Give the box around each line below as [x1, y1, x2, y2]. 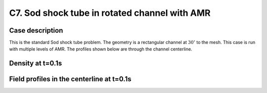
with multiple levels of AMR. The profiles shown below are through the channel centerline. [9, 46, 192, 52]
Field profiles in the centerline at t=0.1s [9, 75, 132, 84]
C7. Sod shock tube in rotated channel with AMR [9, 7, 211, 18]
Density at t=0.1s [9, 59, 62, 68]
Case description [9, 26, 63, 35]
